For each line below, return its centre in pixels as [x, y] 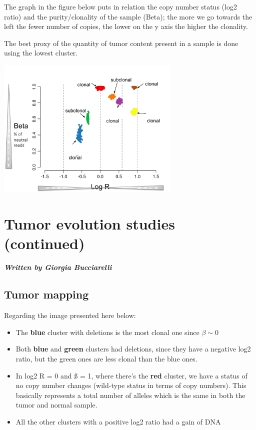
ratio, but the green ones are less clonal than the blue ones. [106, 358]
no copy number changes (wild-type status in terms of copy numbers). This [131, 385]
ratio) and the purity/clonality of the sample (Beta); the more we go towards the [128, 16]
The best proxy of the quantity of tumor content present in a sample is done [121, 43]
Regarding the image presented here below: [70, 315]
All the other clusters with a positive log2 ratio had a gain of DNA [118, 421]
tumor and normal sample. [56, 405]
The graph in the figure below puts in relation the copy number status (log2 [120, 6]
